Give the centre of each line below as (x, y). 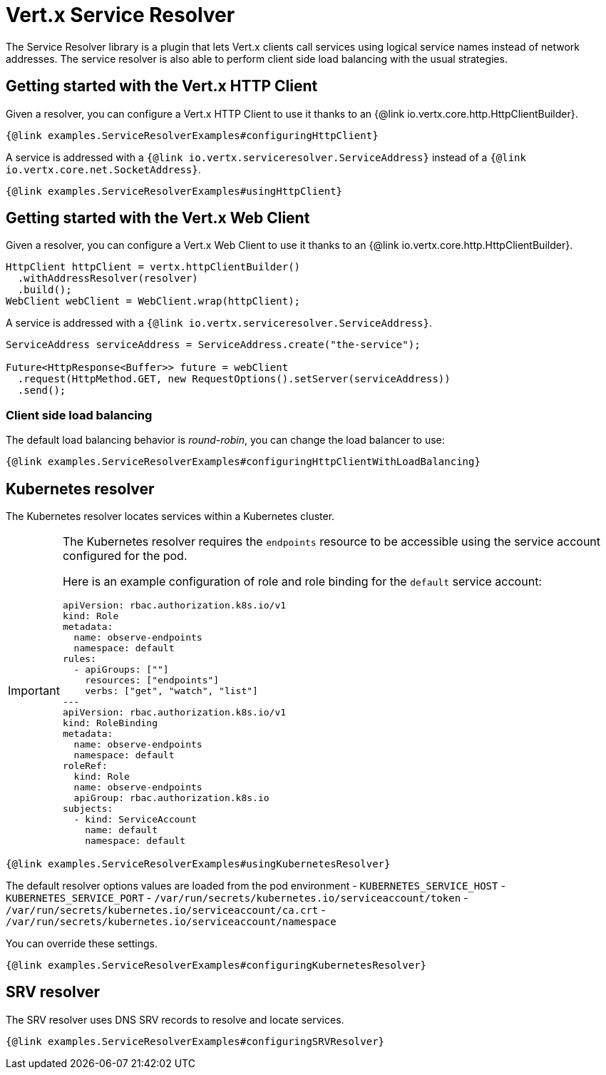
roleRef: (85, 766)
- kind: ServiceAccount (135, 820)
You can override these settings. (82, 944)
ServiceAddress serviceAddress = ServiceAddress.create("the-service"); (213, 345)
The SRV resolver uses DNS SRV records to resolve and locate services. (175, 1019)
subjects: (88, 809)
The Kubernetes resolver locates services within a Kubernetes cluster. (170, 516)
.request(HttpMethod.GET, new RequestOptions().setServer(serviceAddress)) (234, 379)
